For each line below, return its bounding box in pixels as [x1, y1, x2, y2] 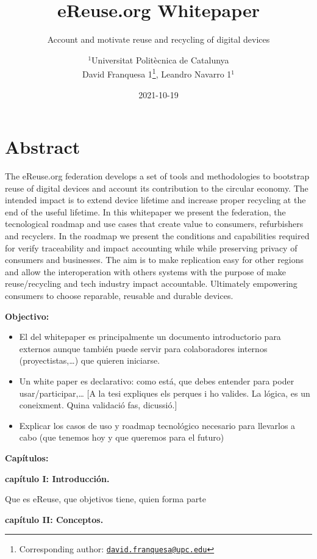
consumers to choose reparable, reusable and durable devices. [5, 289, 233, 302]
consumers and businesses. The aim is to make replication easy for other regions [5, 253, 304, 266]
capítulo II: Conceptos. [5, 513, 104, 525]
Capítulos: [5, 451, 49, 464]
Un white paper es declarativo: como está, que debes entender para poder [19, 375, 294, 387]
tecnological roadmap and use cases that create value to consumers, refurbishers [5, 217, 304, 230]
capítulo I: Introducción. [5, 472, 110, 485]
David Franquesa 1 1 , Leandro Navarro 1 [82, 66, 232, 80]
